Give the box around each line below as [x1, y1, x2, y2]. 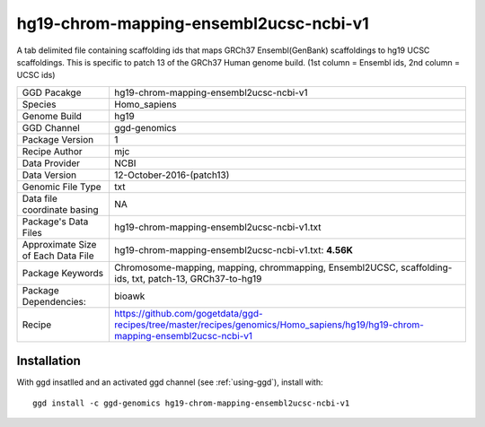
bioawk [113, 290, 145, 302]
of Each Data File [22, 249, 94, 262]
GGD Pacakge [22, 86, 82, 99]
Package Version [22, 133, 94, 145]
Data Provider [22, 157, 81, 170]
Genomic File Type [22, 180, 102, 193]
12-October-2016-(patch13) [113, 169, 230, 181]
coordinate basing [22, 203, 99, 215]
